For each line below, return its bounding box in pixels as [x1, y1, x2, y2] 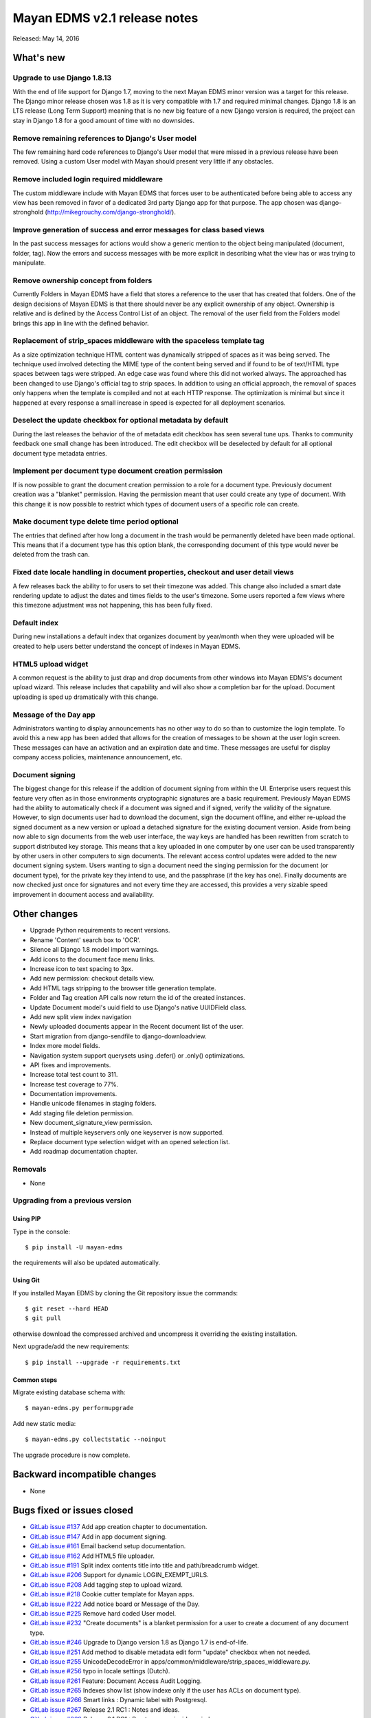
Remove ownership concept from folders [12, 276, 153, 285]
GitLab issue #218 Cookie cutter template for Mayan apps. [30, 1590, 195, 1598]
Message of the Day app [12, 710, 95, 719]
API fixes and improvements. [30, 1060, 111, 1069]
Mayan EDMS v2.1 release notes [12, 10, 199, 25]
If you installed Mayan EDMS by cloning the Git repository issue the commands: [12, 1288, 238, 1297]
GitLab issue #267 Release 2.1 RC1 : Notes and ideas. [30, 1705, 180, 1714]
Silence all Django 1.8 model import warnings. [30, 946, 159, 954]
